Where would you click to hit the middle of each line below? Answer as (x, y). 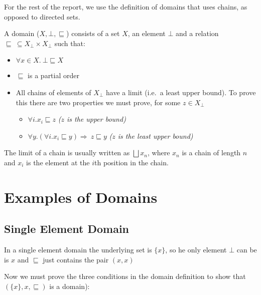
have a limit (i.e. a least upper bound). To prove (181, 92)
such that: (70, 43)
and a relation (197, 33)
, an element (147, 33)
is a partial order (53, 75)
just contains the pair (76, 259)
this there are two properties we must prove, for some (98, 102)
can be (247, 250)
